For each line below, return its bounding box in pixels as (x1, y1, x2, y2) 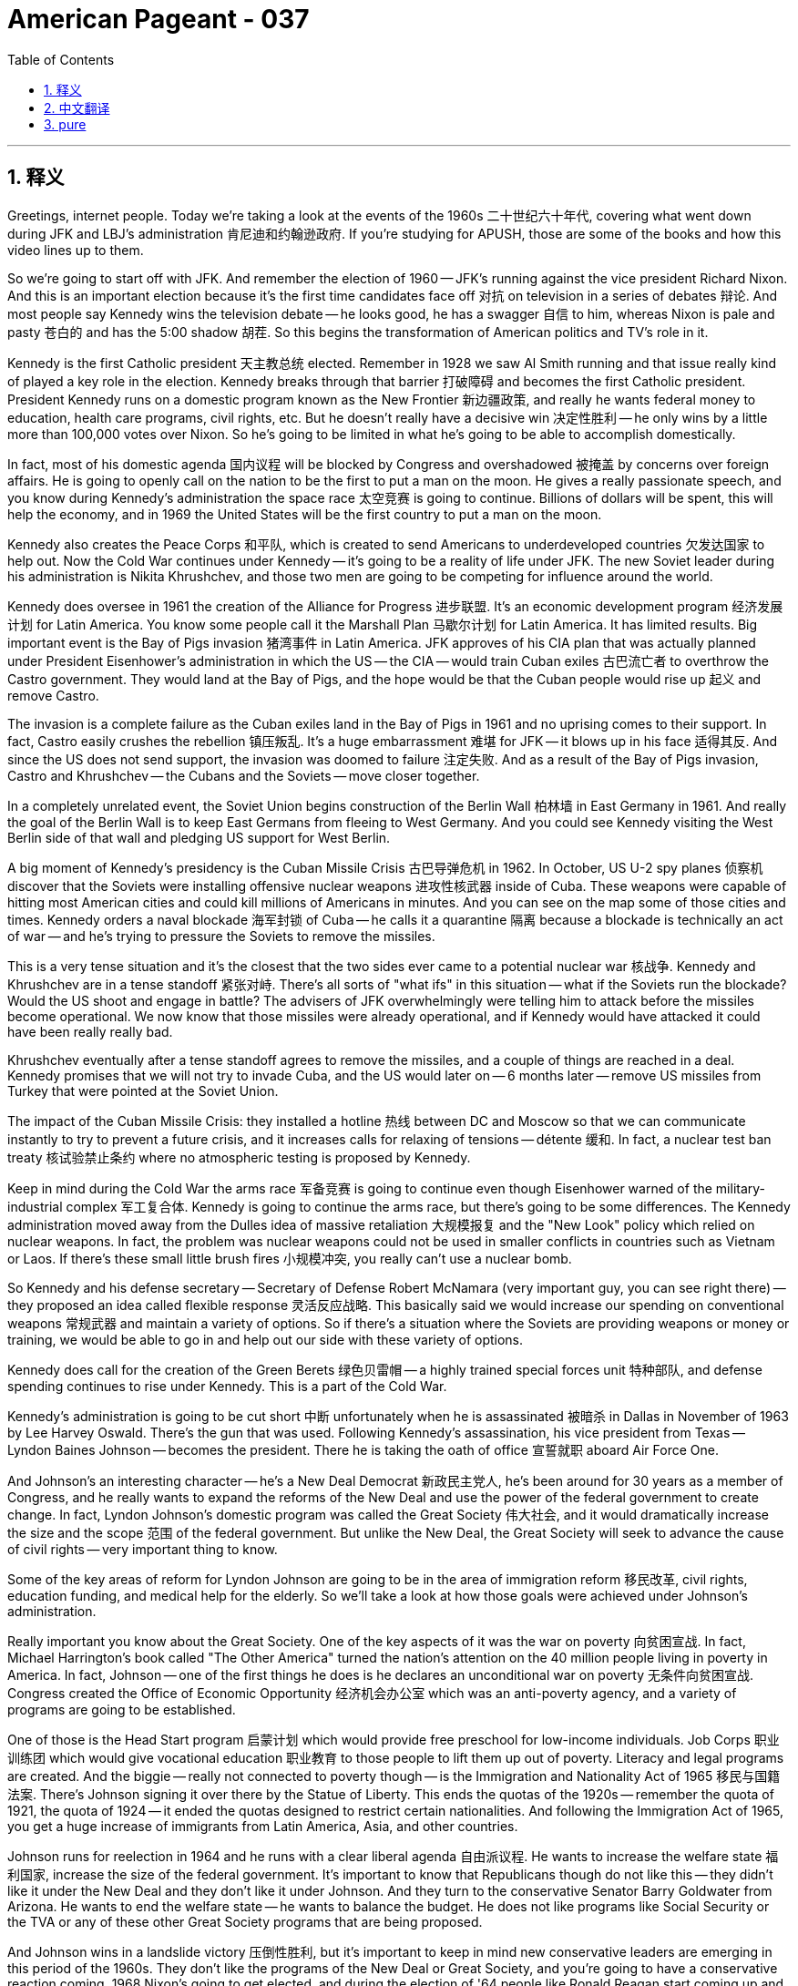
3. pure (44, 116, 87, 132)
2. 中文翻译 (44, 99, 110, 116)
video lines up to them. (7, 241, 144, 258)
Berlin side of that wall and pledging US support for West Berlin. (7, 829, 391, 845)
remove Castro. (7, 687, 99, 703)
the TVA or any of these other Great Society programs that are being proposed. (7, 1913, 483, 1930)
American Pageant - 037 (7, 4, 310, 35)
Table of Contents (7, 51, 115, 67)
